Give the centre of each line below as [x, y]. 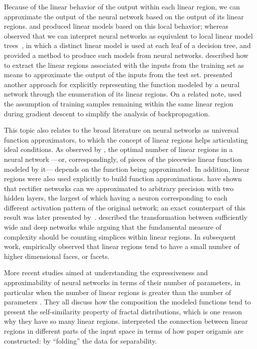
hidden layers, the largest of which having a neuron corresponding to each [116, 198]
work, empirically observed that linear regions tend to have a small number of [122, 246]
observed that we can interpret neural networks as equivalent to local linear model [128, 35]
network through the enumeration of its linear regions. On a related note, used [123, 94]
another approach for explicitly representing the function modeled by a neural [122, 84]
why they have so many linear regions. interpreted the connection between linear [126, 321]
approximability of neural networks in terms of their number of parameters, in [122, 282]
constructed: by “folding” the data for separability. [81, 340]
